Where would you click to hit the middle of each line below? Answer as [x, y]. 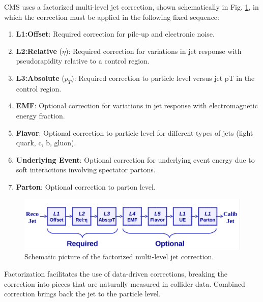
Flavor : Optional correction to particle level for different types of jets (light [135, 132]
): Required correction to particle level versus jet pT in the [163, 78]
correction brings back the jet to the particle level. [82, 294]
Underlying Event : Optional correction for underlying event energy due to [135, 159]
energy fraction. [40, 115]
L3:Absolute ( [40, 78]
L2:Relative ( [39, 51]
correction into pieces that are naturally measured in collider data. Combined [125, 283]
